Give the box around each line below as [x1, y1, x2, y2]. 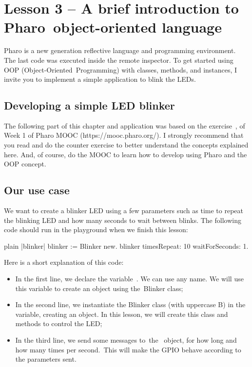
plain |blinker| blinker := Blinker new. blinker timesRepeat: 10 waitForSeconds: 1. [4, 240, 249, 251]
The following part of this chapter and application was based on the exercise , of [4, 120, 245, 130]
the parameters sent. [15, 354, 77, 364]
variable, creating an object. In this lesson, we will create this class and [15, 309, 228, 319]
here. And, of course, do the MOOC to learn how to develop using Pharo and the [4, 149, 247, 159]
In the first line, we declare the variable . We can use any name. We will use [15, 274, 244, 284]
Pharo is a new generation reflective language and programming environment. [4, 45, 236, 55]
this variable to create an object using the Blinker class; [15, 283, 183, 293]
